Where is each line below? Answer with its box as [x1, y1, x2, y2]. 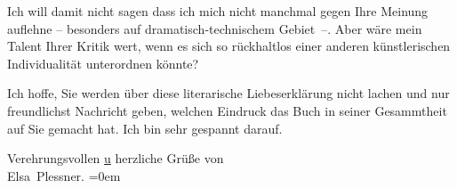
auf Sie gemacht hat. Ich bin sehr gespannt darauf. [7, 119, 283, 137]
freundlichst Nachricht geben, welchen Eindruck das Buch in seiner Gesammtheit [7, 101, 447, 119]
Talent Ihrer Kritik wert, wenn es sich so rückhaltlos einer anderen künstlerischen [7, 37, 451, 55]
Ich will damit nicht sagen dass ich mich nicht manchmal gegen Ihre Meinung [7, 2, 429, 20]
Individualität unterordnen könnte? [7, 53, 199, 72]
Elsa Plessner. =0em [7, 166, 121, 184]
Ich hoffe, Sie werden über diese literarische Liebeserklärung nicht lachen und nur [7, 84, 450, 102]
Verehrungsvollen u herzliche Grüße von [7, 149, 224, 168]
